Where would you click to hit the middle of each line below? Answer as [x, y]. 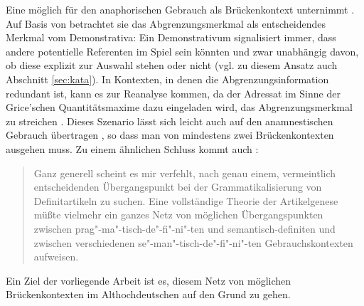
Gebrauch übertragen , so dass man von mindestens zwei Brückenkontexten [170, 135]
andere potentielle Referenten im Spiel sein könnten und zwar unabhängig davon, [182, 51]
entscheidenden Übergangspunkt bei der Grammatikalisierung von [178, 187]
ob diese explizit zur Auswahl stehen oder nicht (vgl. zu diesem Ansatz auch [172, 65]
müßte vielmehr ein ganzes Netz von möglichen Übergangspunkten [178, 215]
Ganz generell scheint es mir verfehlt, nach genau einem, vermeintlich [185, 173]
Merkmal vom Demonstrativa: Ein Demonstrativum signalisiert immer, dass [171, 37]
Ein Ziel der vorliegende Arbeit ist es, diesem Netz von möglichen [149, 280]
